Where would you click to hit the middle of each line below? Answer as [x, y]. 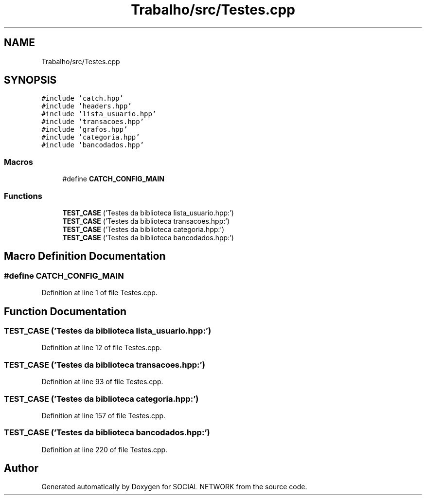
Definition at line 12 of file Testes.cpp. [102, 348]
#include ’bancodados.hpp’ [93, 145]
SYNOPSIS [30, 80]
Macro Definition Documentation [85, 256]
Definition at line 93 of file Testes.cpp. [102, 382]
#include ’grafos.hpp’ [85, 130]
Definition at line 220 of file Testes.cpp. [105, 449]
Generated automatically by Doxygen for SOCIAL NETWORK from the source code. [174, 487]
